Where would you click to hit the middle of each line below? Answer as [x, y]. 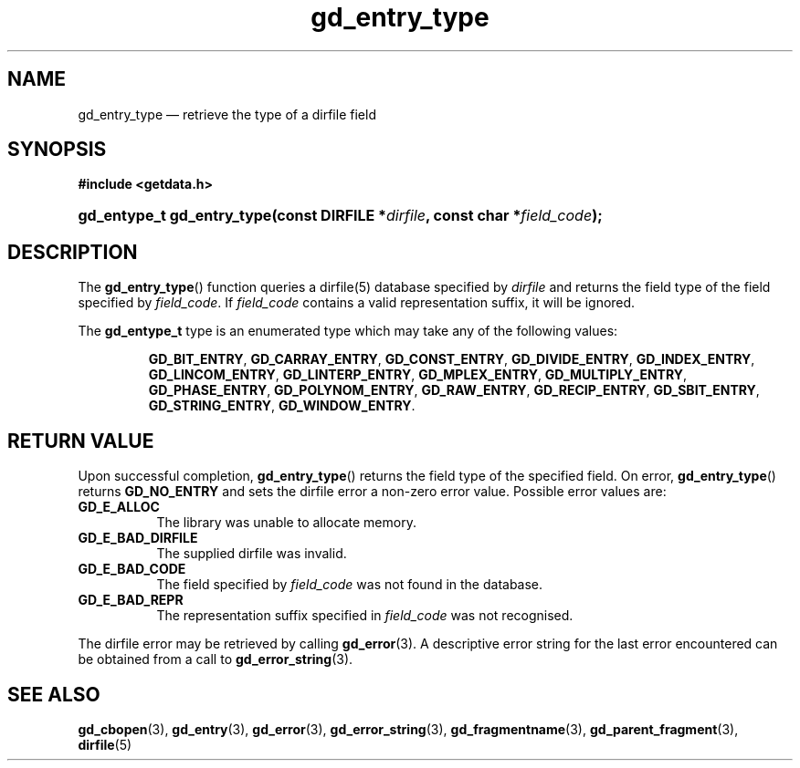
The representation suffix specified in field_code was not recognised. [365, 616]
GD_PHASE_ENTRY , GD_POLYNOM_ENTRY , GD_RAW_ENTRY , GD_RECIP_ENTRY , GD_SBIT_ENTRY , [454, 390]
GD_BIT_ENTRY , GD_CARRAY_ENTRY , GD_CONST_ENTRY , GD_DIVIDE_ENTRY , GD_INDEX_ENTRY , [452, 359]
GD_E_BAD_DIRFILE [138, 538]
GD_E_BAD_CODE [132, 569]
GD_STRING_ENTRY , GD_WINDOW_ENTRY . [282, 406]
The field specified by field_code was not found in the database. [350, 585]
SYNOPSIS [57, 150]
